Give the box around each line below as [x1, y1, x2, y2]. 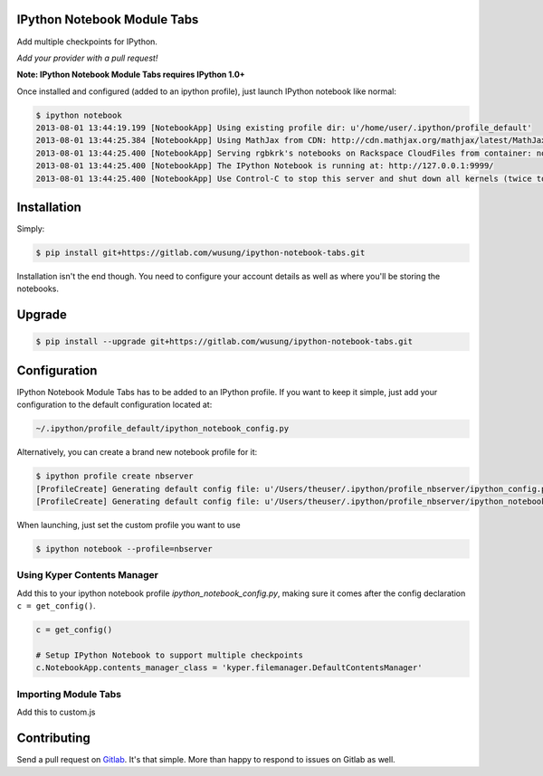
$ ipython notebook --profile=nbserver [35, 544, 213, 554]
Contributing [16, 730, 90, 745]
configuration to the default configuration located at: [16, 399, 213, 411]
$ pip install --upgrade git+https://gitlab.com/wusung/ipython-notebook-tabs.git [35, 336, 414, 347]
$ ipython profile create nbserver [35, 471, 194, 481]
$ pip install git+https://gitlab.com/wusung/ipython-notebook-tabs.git [35, 248, 366, 258]
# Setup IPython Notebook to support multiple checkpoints [35, 649, 303, 660]
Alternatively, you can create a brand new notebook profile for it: [16, 447, 258, 458]
